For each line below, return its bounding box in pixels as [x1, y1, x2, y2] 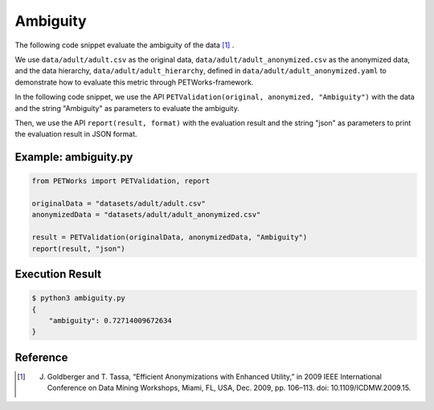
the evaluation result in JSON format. [14, 129, 137, 139]
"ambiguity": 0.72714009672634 [48, 316, 172, 325]
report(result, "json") [31, 244, 126, 253]
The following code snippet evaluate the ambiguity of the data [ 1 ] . [14, 40, 235, 50]
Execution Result [14, 268, 102, 281]
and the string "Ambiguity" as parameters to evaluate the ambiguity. [14, 103, 240, 113]
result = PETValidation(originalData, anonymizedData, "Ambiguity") [31, 233, 308, 242]
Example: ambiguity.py [14, 150, 133, 164]
